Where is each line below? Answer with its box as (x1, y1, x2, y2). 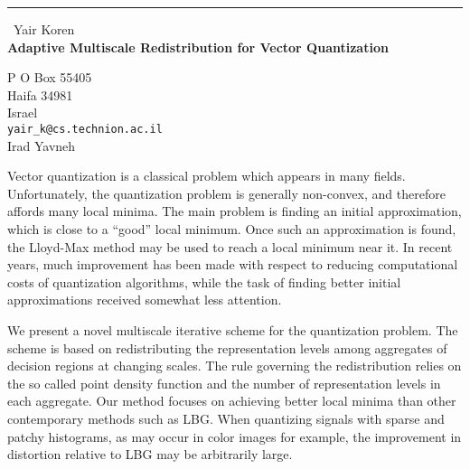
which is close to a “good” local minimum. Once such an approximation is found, (7, 220, 456, 238)
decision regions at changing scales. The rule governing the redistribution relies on (7, 356, 462, 375)
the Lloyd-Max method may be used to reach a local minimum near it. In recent (7, 237, 453, 256)
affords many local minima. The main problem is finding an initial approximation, (7, 202, 462, 220)
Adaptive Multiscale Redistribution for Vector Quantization (7, 37, 389, 56)
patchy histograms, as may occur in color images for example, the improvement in (7, 427, 462, 446)
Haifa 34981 (7, 85, 73, 104)
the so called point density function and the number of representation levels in (7, 373, 441, 392)
